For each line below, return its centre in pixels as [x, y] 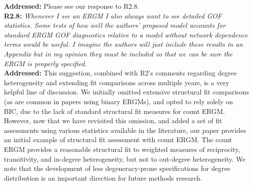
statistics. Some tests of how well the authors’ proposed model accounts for [115, 25]
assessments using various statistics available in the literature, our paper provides [125, 130]
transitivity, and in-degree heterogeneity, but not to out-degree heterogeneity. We [125, 158]
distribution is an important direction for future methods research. [103, 177]
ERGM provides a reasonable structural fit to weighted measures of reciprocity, [122, 149]
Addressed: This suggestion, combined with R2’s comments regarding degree [120, 73]
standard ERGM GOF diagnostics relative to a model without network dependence [126, 34]
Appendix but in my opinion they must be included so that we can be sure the [118, 53]
